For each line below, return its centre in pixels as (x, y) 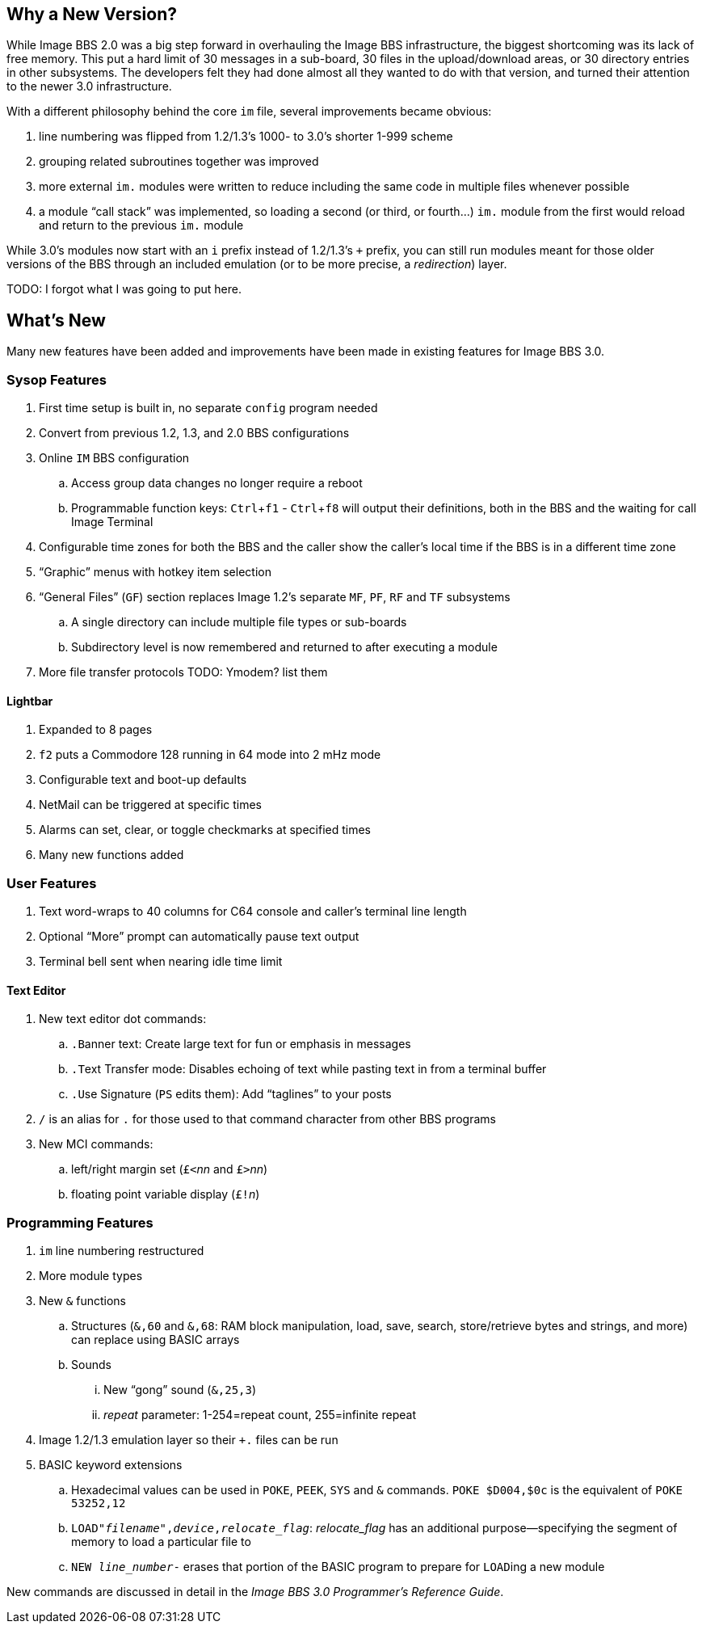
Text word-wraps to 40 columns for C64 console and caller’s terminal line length (253, 911)
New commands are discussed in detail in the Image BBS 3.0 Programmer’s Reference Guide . (255, 1591)
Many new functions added (111, 855)
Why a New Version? (92, 14)
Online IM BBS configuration (114, 458)
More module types (91, 1275)
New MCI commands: (96, 1144)
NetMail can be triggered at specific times (151, 805)
